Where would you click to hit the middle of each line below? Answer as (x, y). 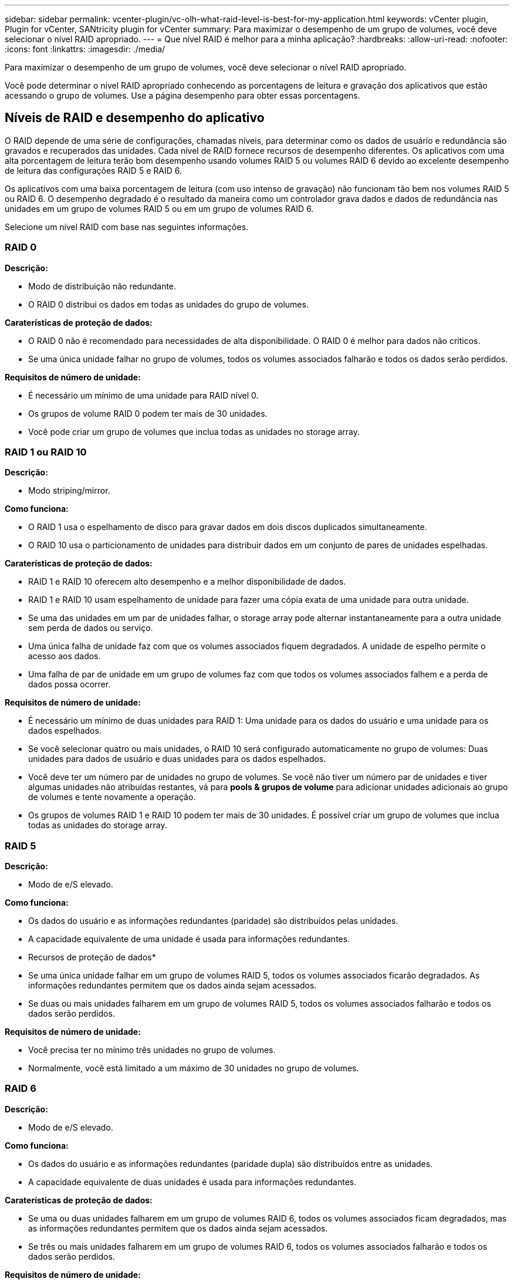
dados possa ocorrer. (70, 684)
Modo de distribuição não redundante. (102, 286)
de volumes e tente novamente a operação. (112, 797)
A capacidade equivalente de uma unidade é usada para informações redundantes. (189, 939)
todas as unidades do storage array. (98, 825)
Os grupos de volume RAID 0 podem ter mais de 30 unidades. (148, 413)
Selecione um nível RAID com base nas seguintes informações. (127, 227)
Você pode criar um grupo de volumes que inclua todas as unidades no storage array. (194, 431)
